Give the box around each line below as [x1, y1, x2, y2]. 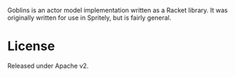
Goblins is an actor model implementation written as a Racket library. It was [7, 6, 228, 14]
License [7, 38, 56, 54]
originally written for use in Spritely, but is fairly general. [7, 13, 172, 22]
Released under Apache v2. [7, 61, 89, 70]
